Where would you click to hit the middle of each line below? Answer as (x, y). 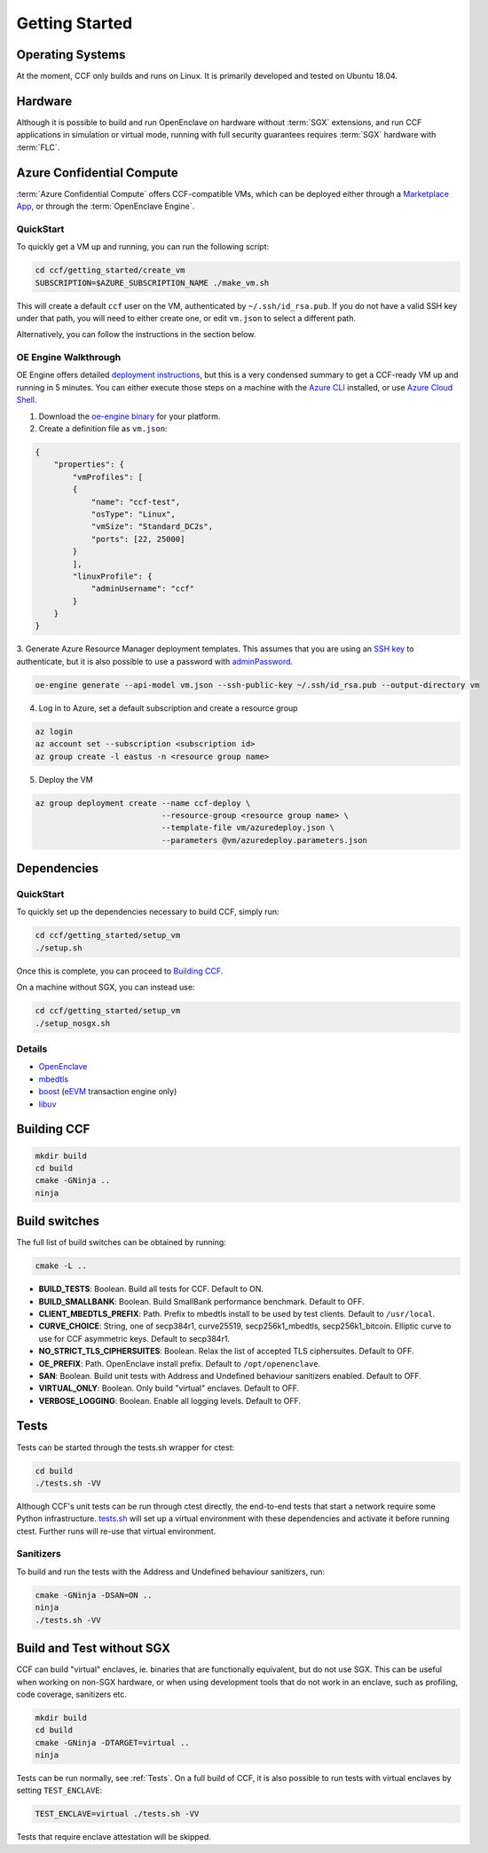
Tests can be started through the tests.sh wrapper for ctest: (126, 1447)
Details (32, 1049)
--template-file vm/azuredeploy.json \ (248, 828)
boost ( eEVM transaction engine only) (108, 1092)
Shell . (27, 400)
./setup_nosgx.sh (73, 1023)
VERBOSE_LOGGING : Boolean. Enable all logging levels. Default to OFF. (170, 1400)
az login (54, 731)
